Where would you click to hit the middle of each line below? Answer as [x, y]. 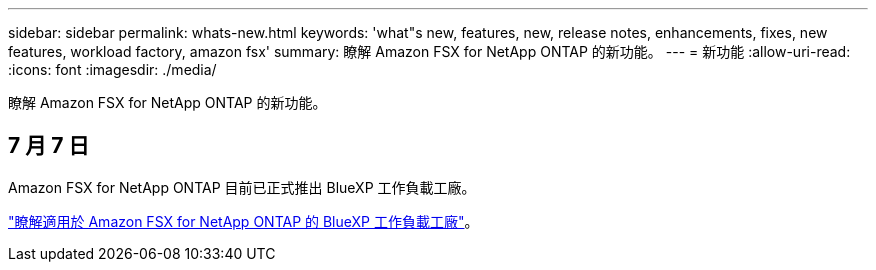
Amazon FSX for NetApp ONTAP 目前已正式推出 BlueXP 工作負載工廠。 [242, 187]
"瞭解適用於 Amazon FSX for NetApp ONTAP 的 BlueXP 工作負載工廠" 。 [243, 221]
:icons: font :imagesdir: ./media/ [112, 69]
